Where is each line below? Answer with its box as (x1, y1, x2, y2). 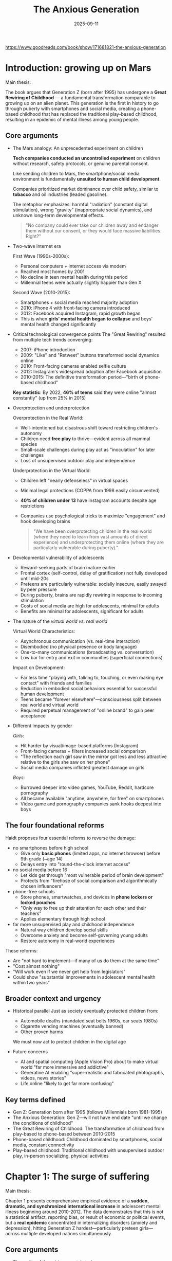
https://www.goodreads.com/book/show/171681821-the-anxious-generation (5, 44, 166, 50)
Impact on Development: (12, 664, 65, 671)
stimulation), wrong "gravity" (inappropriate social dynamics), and (12, 207, 152, 213)
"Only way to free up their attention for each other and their (20, 905, 146, 911)
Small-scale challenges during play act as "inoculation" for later (20, 446, 156, 453)
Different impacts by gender (12, 723, 72, 729)
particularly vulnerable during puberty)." (33, 544, 119, 551)
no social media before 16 (12, 867, 68, 873)
